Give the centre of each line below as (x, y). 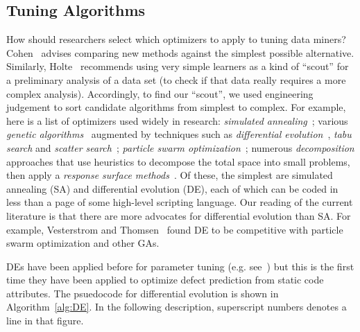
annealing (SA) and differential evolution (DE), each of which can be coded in (172, 188)
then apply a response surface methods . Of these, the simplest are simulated (170, 175)
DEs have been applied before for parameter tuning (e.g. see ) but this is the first (180, 266)
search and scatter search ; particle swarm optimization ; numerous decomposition (180, 147)
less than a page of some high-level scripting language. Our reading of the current (180, 202)
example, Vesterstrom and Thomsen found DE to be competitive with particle (175, 229)
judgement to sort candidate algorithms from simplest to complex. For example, (176, 107)
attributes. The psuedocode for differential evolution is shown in (143, 293)
